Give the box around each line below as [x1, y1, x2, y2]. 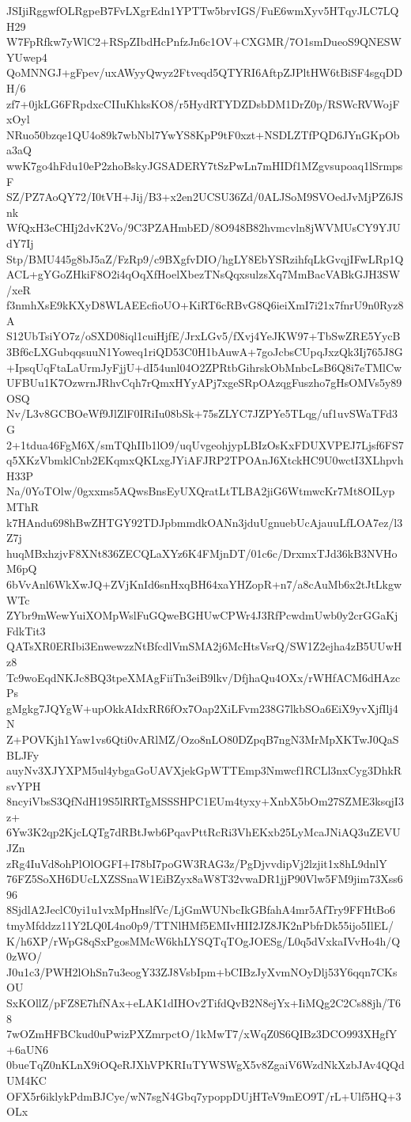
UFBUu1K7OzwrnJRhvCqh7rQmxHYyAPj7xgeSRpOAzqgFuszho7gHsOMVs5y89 [6, 374, 402, 391]
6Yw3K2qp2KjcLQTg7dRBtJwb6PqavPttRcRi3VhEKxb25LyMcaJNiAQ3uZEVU [6, 824, 401, 840]
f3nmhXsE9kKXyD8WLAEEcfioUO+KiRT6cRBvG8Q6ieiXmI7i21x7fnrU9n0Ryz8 [6, 297, 404, 313]
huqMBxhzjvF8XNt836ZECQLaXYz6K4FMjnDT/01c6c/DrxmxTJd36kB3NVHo [6, 544, 398, 561]
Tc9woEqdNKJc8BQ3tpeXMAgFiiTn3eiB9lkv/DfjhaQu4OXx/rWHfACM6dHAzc [6, 669, 401, 685]
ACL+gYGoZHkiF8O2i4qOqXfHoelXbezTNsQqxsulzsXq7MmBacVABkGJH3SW [6, 266, 401, 282]
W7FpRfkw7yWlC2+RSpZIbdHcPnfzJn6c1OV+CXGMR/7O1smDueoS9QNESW [6, 33, 402, 50]
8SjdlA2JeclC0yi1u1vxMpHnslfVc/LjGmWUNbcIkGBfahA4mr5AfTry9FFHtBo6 [6, 901, 395, 918]
